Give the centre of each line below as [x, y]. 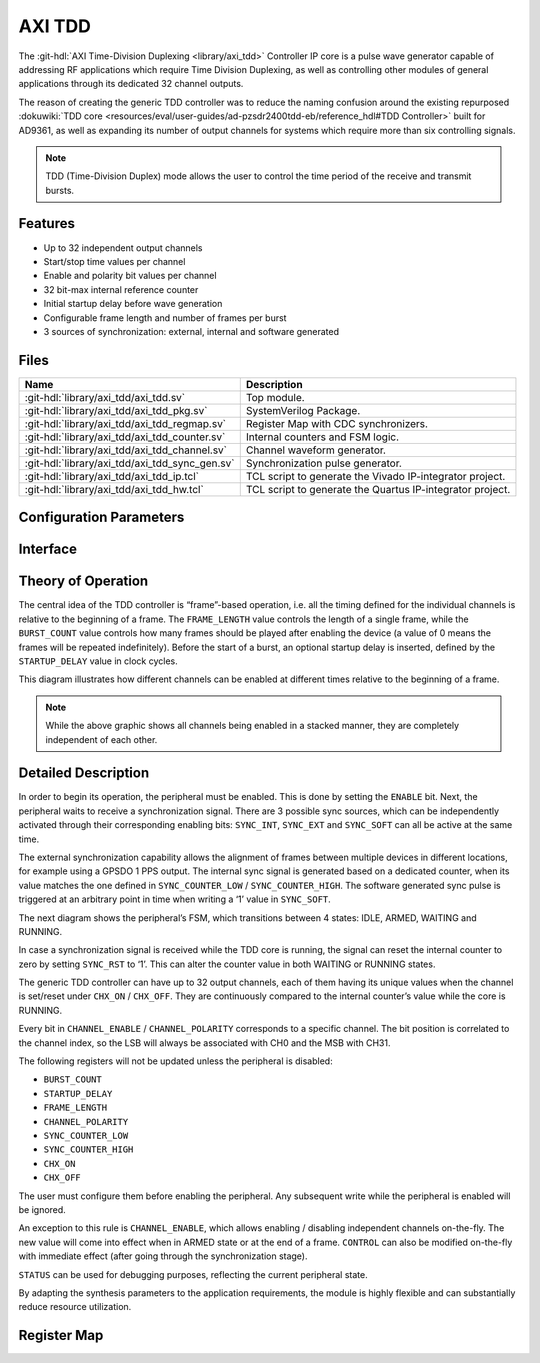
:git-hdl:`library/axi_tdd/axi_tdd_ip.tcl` [112, 476]
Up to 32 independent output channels [123, 247]
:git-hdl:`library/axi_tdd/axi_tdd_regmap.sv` [125, 423]
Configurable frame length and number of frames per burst [165, 317]
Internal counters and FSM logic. [322, 437]
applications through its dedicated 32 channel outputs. [131, 84]
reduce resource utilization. [75, 1307]
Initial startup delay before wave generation [133, 304]
